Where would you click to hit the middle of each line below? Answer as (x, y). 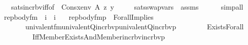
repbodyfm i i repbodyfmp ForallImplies (79, 16)
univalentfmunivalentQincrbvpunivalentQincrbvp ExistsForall (134, 27)
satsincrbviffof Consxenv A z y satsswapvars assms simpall (127, 7)
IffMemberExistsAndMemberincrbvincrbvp (99, 36)
